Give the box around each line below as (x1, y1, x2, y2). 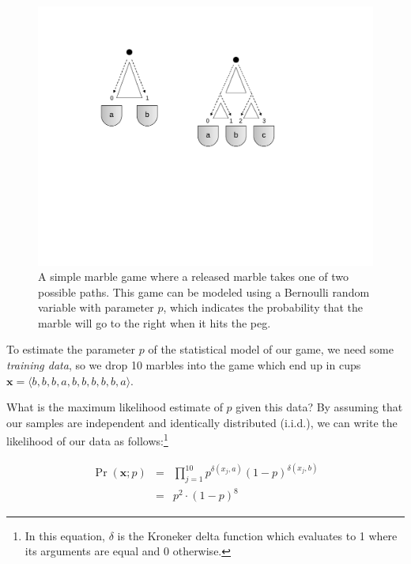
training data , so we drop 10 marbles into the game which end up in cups (6, 357, 361, 373)
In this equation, (25, 527, 106, 543)
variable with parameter (38, 299, 154, 316)
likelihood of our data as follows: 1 (6, 430, 168, 449)
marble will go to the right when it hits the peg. (38, 314, 271, 331)
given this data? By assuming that (236, 399, 403, 415)
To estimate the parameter (6, 341, 136, 358)
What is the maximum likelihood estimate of (6, 399, 223, 415)
